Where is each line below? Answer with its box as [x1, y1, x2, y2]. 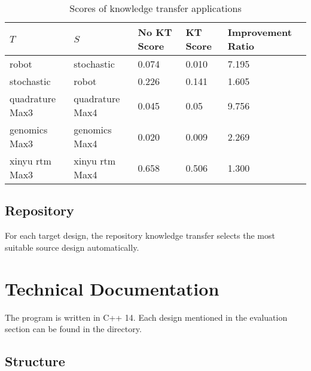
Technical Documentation [5, 276, 219, 300]
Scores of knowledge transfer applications [69, 1, 242, 15]
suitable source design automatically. [5, 241, 139, 253]
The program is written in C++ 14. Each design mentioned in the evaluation [5, 311, 288, 323]
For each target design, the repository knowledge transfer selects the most [5, 229, 275, 242]
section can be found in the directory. [5, 323, 142, 335]
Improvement [227, 25, 292, 39]
